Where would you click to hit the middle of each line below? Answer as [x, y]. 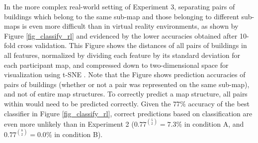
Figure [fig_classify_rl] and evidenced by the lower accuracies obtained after [121, 35]
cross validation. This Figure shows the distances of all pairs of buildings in [132, 45]
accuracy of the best [219, 103]
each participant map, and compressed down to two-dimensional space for [116, 65]
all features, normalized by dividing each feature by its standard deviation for [122, 55]
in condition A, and [214, 123]
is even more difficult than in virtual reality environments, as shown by [130, 26]
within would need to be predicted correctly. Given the [87, 103]
